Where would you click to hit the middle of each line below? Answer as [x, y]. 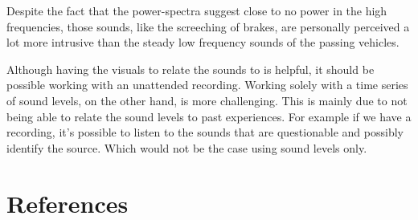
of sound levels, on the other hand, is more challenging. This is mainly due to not [207, 100]
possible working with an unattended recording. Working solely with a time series [207, 85]
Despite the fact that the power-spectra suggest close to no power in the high [197, 10]
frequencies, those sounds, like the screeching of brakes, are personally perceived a [208, 26]
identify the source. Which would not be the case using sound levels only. [187, 147]
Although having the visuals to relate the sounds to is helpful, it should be [191, 69]
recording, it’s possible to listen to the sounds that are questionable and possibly [205, 132]
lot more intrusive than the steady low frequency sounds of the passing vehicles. [203, 42]
